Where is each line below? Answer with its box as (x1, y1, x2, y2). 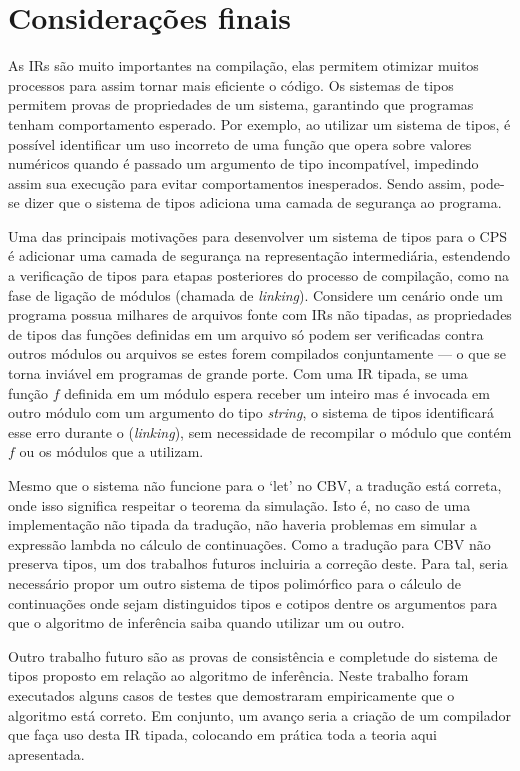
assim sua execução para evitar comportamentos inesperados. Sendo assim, (8, 172, 466, 193)
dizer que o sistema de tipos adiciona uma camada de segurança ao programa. (24, 192, 502, 213)
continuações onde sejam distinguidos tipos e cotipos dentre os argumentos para (8, 592, 498, 613)
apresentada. (8, 743, 85, 764)
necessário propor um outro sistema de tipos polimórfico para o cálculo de (8, 572, 461, 593)
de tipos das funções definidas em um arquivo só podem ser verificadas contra (8, 323, 484, 344)
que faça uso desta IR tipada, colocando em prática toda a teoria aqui (8, 724, 437, 745)
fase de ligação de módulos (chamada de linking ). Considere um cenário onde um (8, 284, 503, 305)
